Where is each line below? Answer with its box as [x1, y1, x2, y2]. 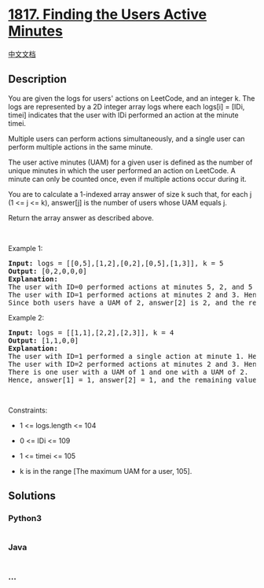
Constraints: [8, 405, 48, 415]
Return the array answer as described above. [8, 213, 155, 222]
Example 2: [8, 312, 45, 322]
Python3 [8, 513, 42, 524]
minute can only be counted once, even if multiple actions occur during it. [8, 174, 247, 183]
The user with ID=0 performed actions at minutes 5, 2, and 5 [8, 282, 253, 291]
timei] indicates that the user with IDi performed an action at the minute [8, 110, 239, 120]
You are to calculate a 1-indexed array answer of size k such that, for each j [8, 189, 252, 198]
